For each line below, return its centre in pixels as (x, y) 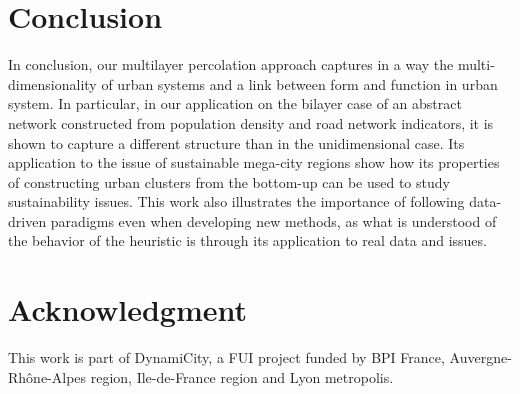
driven (27, 220)
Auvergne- (480, 357)
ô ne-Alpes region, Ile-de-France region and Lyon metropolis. (210, 376)
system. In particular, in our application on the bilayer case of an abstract (235, 103)
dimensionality (52, 83)
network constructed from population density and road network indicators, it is (251, 122)
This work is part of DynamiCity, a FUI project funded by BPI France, (226, 357)
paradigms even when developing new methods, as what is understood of (273, 220)
